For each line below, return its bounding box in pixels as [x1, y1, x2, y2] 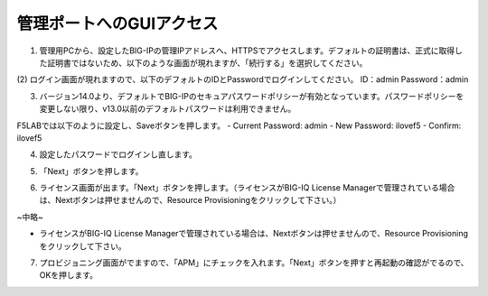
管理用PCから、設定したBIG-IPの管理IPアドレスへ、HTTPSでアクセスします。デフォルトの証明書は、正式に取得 [39, 45, 455, 56]
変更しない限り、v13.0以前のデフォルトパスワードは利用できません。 [39, 104, 296, 115]
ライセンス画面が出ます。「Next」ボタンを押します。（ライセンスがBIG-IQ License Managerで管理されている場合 [39, 182, 455, 193]
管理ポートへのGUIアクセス [16, 14, 219, 33]
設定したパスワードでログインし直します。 [39, 149, 198, 160]
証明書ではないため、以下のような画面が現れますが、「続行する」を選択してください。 [46, 57, 368, 68]
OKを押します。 [39, 270, 99, 281]
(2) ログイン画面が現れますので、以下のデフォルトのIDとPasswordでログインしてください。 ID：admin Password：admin [16, 74, 469, 85]
